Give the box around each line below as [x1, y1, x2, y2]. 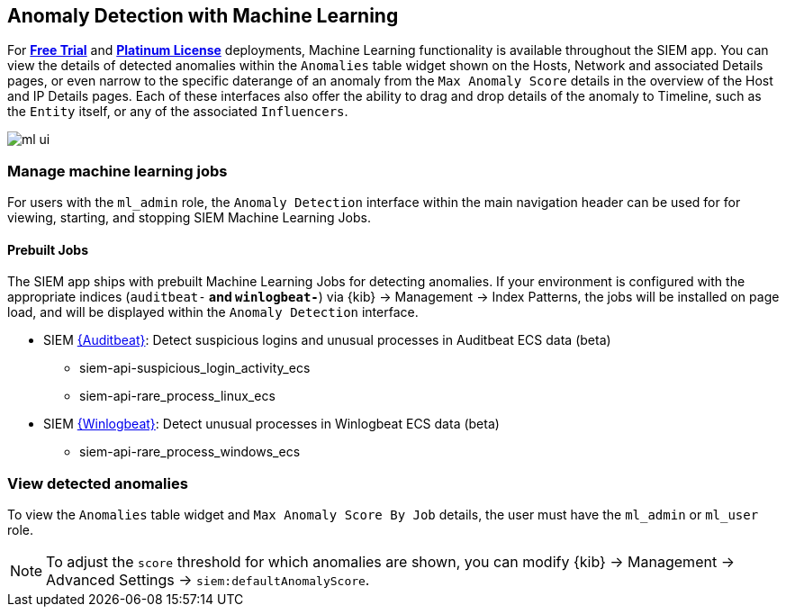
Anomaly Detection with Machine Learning [7, 5, 399, 27]
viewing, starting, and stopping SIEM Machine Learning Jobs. [7, 210, 371, 226]
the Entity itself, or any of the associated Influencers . [7, 104, 348, 120]
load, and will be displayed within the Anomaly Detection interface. [7, 304, 419, 321]
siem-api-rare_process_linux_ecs [79, 388, 276, 404]
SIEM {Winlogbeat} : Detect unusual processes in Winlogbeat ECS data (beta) [43, 416, 500, 432]
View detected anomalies [7, 474, 188, 492]
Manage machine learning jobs [7, 161, 228, 180]
